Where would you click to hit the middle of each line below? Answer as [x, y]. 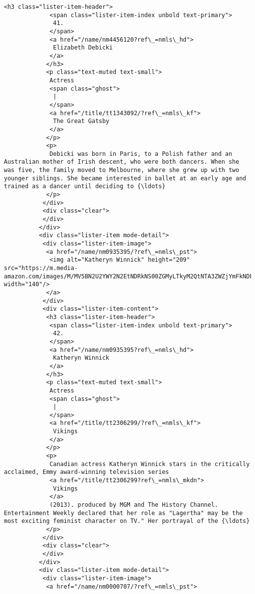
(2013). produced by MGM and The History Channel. [134, 505]
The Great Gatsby [81, 121]
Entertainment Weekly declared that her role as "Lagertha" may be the [123, 513]
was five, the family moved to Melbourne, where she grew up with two [122, 170]
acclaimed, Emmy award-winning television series [87, 472]
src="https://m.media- [41, 268]
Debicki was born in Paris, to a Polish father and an [141, 154]
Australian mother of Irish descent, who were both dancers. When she [122, 162]
